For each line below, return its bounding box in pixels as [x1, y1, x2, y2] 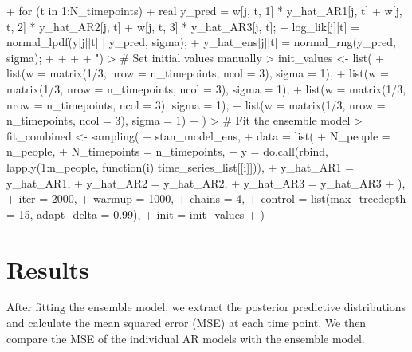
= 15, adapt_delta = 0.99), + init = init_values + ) [6, 205, 265, 222]
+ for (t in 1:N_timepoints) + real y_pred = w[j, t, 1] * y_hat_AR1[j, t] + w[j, [6, 2, 402, 18]
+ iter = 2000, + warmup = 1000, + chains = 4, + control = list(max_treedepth [6, 190, 406, 207]
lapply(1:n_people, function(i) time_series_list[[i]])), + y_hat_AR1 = [6, 158, 355, 175]
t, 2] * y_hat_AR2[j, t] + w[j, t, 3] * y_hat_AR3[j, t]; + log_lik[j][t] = [6, 18, 360, 34]
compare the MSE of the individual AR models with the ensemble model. [6, 330, 365, 346]
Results [6, 252, 89, 285]
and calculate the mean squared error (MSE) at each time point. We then [6, 314, 367, 331]
